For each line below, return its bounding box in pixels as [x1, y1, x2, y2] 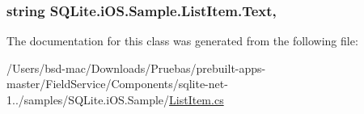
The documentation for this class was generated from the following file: [6, 32, 358, 49]
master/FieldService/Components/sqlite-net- [6, 75, 228, 92]
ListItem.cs [169, 91, 224, 108]
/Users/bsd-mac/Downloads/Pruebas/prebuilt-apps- [6, 59, 266, 76]
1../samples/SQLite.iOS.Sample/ [6, 91, 170, 108]
